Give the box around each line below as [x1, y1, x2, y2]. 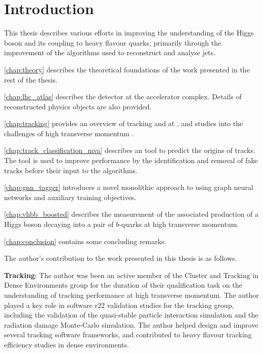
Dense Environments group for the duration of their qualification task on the [4, 280, 242, 290]
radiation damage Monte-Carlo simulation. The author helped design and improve [4, 319, 258, 330]
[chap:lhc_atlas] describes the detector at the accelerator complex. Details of [4, 91, 242, 102]
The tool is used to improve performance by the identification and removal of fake [4, 155, 258, 166]
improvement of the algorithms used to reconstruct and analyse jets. [4, 47, 215, 58]
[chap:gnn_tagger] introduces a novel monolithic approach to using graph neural [4, 182, 253, 192]
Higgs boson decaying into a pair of [4, 219, 114, 229]
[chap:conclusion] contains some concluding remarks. [4, 236, 166, 246]
